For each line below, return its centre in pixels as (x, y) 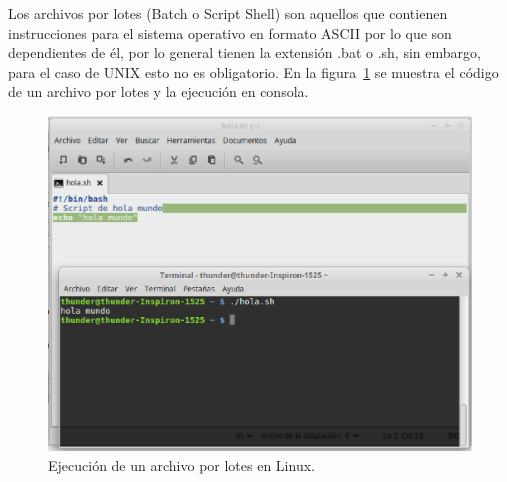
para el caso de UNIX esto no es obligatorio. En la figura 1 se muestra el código (253, 71)
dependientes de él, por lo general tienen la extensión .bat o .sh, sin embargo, (244, 52)
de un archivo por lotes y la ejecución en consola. (158, 91)
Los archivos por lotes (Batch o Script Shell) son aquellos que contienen (228, 13)
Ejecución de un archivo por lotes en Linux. (181, 464)
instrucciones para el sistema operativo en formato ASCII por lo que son (230, 32)
